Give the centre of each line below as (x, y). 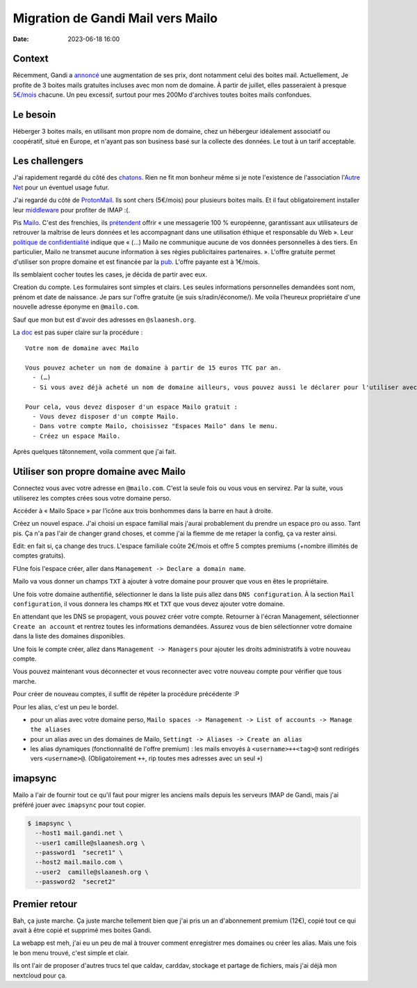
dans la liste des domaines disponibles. (69, 636)
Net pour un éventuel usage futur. (61, 187)
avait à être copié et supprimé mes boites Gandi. (82, 930)
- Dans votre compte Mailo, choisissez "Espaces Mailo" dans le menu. (155, 426)
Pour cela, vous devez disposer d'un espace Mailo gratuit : (131, 407)
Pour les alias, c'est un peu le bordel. (66, 707)
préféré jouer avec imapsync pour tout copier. (79, 805)
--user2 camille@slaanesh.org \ (92, 872)
